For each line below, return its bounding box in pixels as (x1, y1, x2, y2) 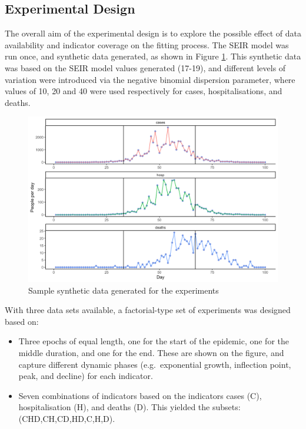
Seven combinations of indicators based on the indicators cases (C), (18, 389, 262, 401)
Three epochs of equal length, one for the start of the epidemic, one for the (18, 335, 289, 347)
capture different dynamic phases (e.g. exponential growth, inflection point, (18, 358, 291, 370)
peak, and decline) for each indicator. (18, 370, 153, 382)
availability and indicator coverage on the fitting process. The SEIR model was (5, 38, 289, 51)
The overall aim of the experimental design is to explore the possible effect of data (5, 27, 301, 39)
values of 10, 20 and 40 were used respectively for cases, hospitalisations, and (5, 85, 282, 97)
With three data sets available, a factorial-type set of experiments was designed (5, 304, 291, 316)
